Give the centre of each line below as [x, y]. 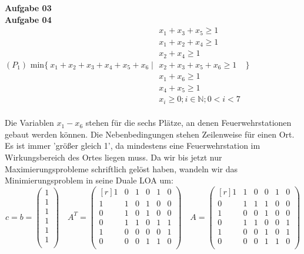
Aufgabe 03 [28, 8]
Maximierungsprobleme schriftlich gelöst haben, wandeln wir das [121, 168]
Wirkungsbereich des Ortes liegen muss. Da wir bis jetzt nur [113, 157]
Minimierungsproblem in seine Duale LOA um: [89, 180]
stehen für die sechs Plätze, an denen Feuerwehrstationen [188, 123]
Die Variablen [29, 123]
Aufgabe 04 [28, 19]
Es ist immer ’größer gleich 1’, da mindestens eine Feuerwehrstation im [133, 146]
